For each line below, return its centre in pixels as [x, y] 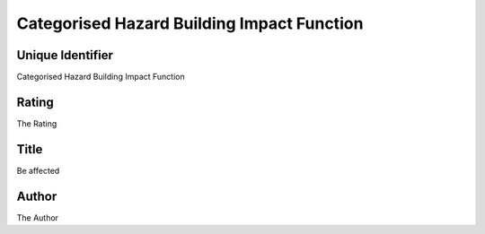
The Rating [37, 123]
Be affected [38, 170]
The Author [37, 217]
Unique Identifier [65, 55]
